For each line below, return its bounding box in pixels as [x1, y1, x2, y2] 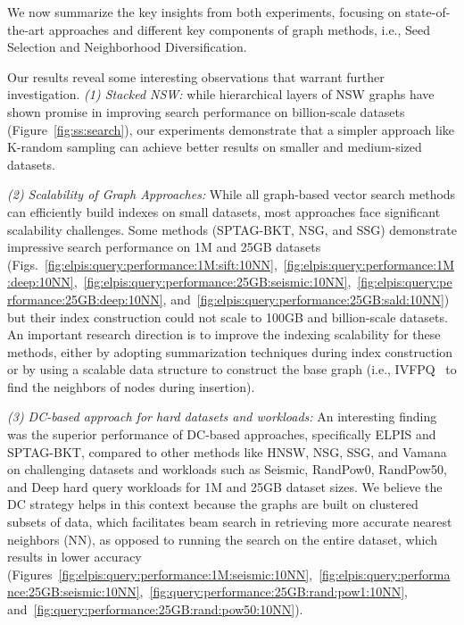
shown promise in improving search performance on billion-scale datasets [7, 102, 405, 121]
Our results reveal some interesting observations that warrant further [7, 67, 385, 86]
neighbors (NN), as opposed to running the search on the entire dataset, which [7, 529, 437, 548]
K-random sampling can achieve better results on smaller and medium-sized [7, 137, 422, 156]
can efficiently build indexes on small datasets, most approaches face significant [7, 202, 441, 221]
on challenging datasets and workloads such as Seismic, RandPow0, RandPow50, [7, 460, 447, 479]
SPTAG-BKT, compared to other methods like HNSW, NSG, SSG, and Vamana [7, 442, 447, 461]
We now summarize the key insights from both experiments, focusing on [7, 3, 402, 21]
